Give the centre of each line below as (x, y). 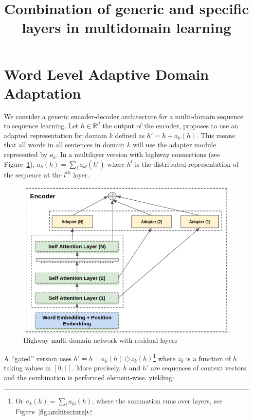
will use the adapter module (174, 145)
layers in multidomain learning (126, 27)
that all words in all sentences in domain (64, 145)
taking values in (27, 367)
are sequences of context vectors (198, 367)
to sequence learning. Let (41, 126)
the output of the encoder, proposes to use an (170, 126)
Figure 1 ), (19, 164)
